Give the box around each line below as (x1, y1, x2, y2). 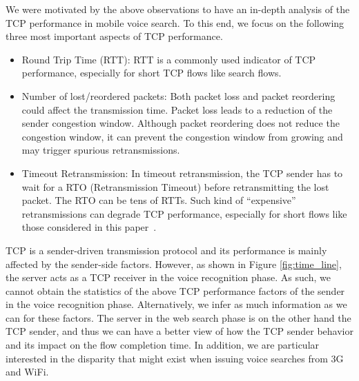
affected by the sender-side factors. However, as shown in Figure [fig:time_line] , (6, 256, 342, 271)
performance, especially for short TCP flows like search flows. (21, 65, 282, 80)
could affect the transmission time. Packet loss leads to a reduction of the (21, 102, 333, 116)
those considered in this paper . (21, 220, 157, 234)
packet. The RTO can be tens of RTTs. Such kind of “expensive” (21, 193, 296, 207)
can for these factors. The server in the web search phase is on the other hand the (6, 310, 351, 325)
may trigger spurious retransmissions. (21, 143, 180, 157)
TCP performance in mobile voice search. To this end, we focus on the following (6, 15, 345, 30)
